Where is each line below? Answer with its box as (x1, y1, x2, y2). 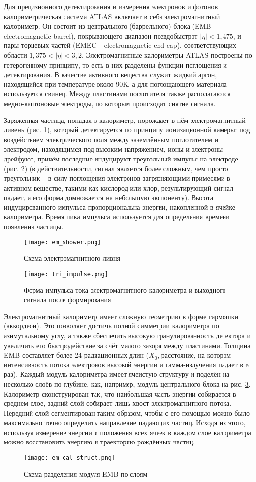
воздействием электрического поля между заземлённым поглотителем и (4, 134, 218, 144)
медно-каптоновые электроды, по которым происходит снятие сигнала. (4, 98, 216, 108)
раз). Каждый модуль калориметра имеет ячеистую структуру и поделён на (4, 369, 230, 379)
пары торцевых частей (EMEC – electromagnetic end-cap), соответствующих (4, 40, 237, 50)
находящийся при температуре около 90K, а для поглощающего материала (4, 79, 227, 89)
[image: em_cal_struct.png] (24, 454, 116, 462)
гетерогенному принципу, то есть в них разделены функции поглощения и (4, 59, 227, 70)
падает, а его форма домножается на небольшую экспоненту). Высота (4, 192, 213, 202)
